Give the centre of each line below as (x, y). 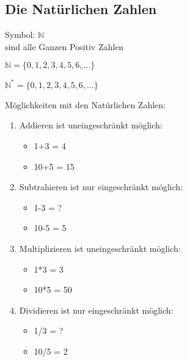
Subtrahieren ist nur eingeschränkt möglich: (101, 187)
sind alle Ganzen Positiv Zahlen (64, 46)
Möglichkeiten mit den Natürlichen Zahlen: (85, 104)
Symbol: (20, 35)
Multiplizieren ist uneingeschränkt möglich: (100, 249)
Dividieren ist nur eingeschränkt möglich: (96, 310)
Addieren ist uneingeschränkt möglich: (91, 125)
